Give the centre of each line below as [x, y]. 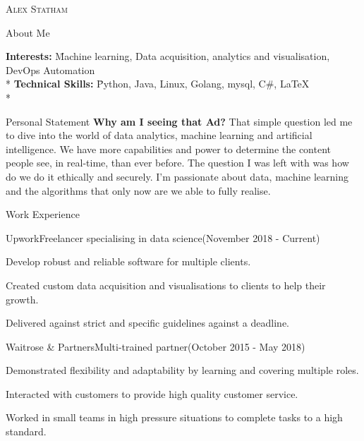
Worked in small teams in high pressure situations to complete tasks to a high [174, 417]
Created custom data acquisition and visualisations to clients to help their [166, 285]
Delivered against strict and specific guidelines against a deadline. [147, 323]
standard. [26, 431]
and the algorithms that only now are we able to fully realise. [138, 190]
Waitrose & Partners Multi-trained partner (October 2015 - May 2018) [156, 346]
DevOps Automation [50, 70]
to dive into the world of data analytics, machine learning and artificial [159, 135]
